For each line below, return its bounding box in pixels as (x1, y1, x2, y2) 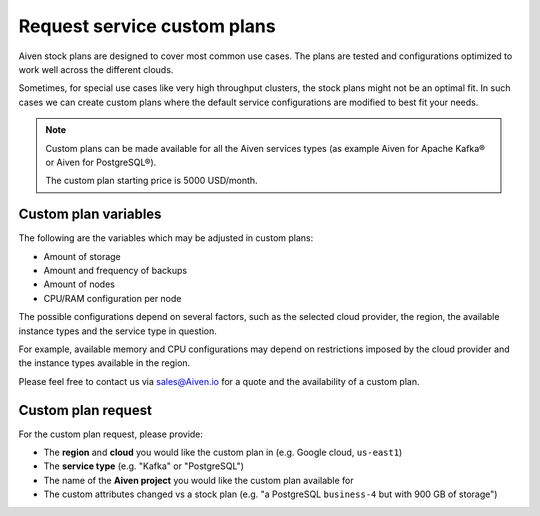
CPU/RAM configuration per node (43, 292, 182, 304)
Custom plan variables (18, 206, 162, 223)
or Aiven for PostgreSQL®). (45, 156, 157, 168)
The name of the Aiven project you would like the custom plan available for (43, 474, 354, 486)
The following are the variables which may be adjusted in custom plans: (18, 232, 314, 244)
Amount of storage (43, 250, 122, 262)
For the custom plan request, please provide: (18, 428, 204, 440)
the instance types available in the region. (18, 357, 191, 369)
